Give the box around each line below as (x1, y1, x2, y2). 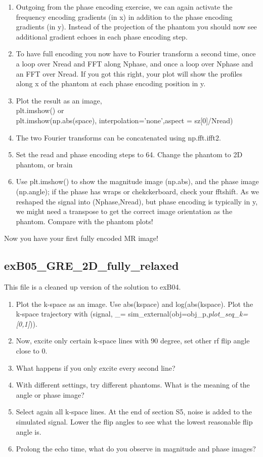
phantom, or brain (16, 159, 73, 169)
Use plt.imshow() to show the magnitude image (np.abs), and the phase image (16, 176, 259, 187)
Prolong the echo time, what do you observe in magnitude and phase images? (16, 443, 256, 454)
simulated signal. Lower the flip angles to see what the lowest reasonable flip (16, 416, 253, 427)
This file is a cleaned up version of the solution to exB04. (4, 282, 181, 292)
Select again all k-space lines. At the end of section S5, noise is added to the (16, 406, 252, 417)
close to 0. (16, 345, 48, 356)
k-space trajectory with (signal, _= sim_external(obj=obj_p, (16, 308, 208, 319)
